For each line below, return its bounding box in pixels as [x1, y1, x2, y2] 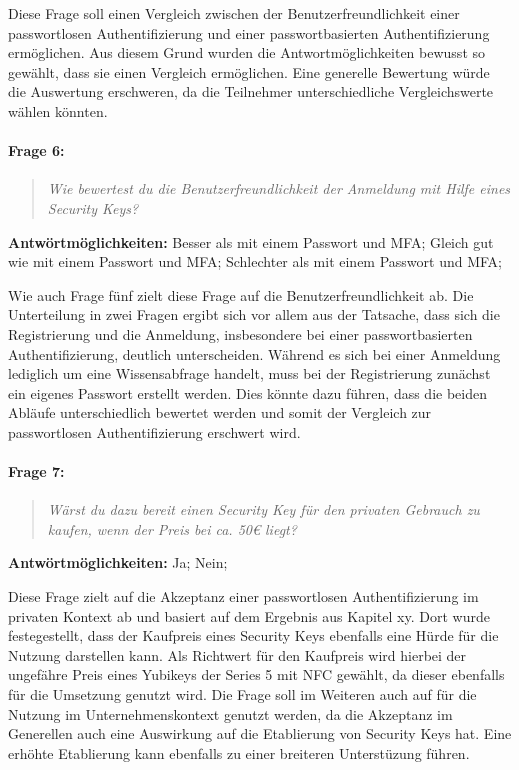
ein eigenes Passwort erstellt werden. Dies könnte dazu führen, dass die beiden [8, 382, 487, 403]
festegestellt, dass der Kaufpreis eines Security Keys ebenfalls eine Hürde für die [8, 625, 499, 646]
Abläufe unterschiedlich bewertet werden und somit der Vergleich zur [8, 402, 432, 423]
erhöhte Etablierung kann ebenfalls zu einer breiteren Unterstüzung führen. [8, 742, 470, 763]
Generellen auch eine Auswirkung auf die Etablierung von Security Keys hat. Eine [8, 723, 512, 744]
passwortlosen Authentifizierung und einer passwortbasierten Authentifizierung [8, 22, 490, 43]
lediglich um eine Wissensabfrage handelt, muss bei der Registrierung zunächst [8, 363, 491, 384]
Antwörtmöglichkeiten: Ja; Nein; [8, 552, 228, 573]
